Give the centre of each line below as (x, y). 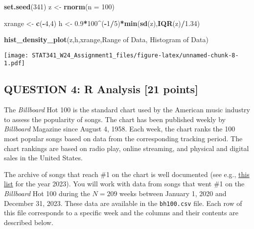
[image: (16, 55)
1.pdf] (14, 64)
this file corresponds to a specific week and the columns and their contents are (121, 213)
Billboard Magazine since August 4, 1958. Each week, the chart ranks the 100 (120, 129)
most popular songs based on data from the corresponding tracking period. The (123, 139)
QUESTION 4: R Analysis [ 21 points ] (101, 89)
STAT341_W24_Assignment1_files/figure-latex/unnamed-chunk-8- (135, 55)
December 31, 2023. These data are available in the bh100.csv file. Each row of (123, 203)
